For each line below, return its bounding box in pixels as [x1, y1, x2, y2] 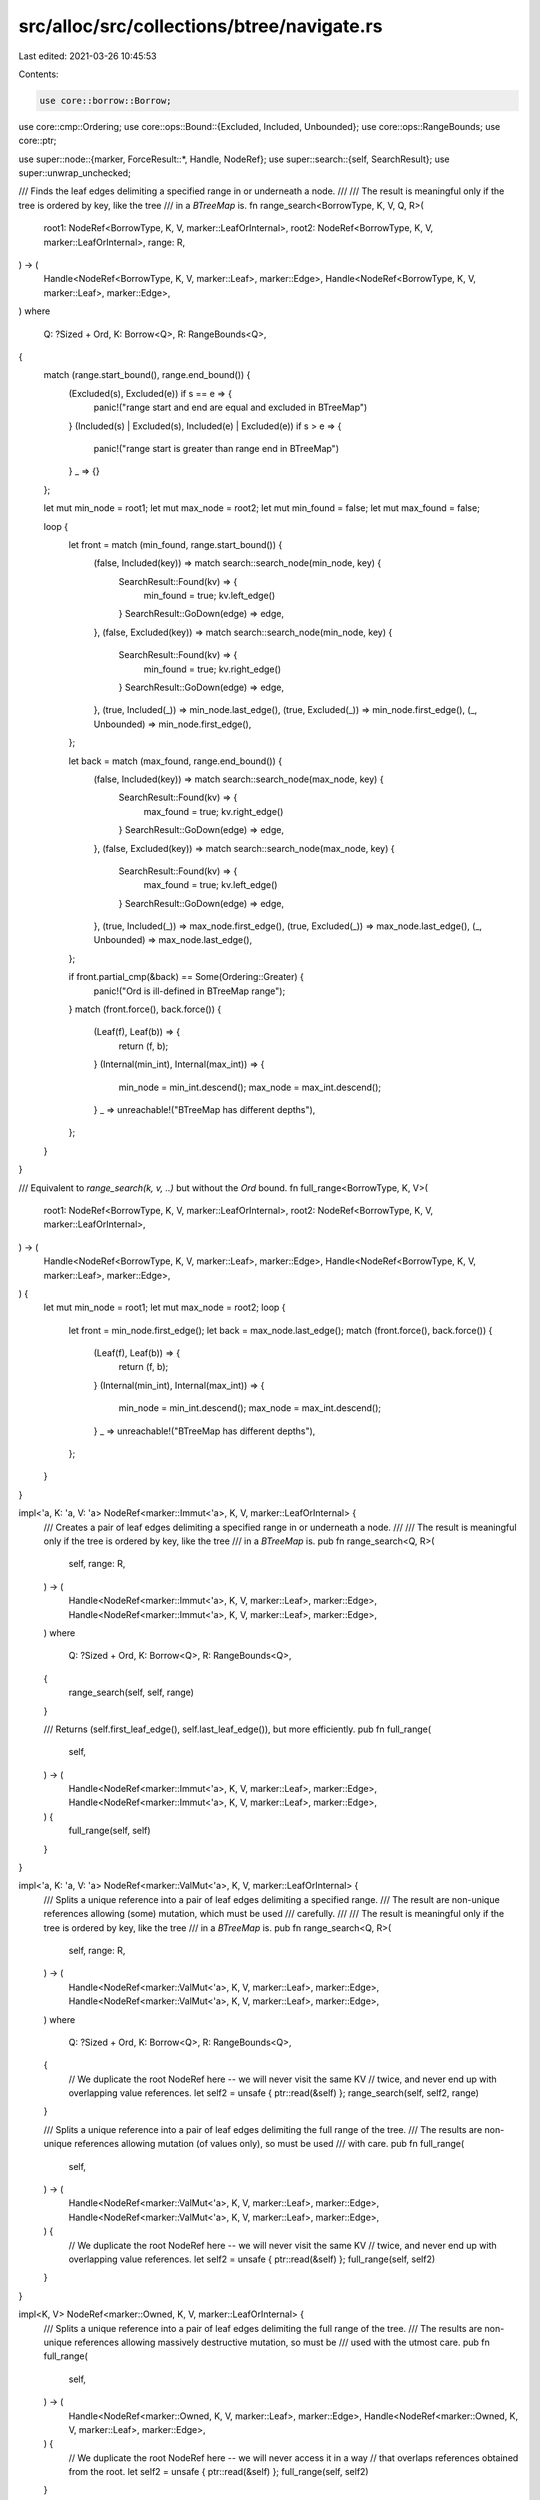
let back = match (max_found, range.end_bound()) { [68, 755, 283, 767]
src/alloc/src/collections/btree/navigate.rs [18, 15, 383, 37]
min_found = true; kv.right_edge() [143, 663, 282, 675]
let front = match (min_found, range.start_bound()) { [68, 538, 283, 550]
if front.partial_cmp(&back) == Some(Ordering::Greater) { [68, 971, 305, 983]
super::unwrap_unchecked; [18, 167, 132, 179]
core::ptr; [18, 135, 57, 147]
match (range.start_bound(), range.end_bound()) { [43, 369, 251, 381]
